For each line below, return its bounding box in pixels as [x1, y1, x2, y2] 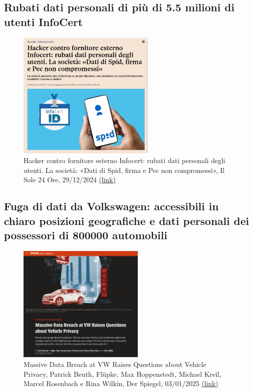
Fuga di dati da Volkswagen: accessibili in [4, 198, 219, 214]
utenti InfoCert [4, 14, 83, 29]
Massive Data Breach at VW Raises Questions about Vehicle [24, 359, 206, 369]
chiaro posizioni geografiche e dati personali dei [4, 213, 249, 228]
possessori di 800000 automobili [4, 227, 168, 242]
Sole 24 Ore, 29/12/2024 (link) [24, 174, 116, 185]
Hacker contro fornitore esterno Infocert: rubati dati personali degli [24, 155, 226, 165]
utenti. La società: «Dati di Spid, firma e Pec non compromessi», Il [24, 165, 225, 175]
